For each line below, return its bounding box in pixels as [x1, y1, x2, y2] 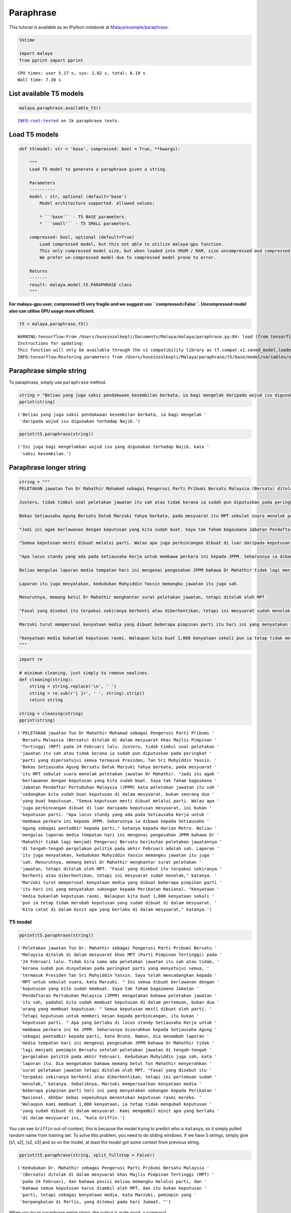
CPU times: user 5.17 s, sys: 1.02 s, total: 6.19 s [17, 70, 145, 76]
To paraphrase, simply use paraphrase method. [9, 379, 107, 385]
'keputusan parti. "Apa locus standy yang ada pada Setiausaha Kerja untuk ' [20, 812, 210, 817]
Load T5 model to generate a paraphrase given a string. [29, 166, 168, 172]
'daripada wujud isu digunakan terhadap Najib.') [20, 419, 141, 424]
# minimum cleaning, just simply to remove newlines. [19, 670, 150, 675]
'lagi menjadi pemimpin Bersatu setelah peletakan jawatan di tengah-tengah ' [20, 1047, 212, 1052]
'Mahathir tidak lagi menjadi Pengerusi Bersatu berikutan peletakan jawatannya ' [20, 839, 223, 844]
